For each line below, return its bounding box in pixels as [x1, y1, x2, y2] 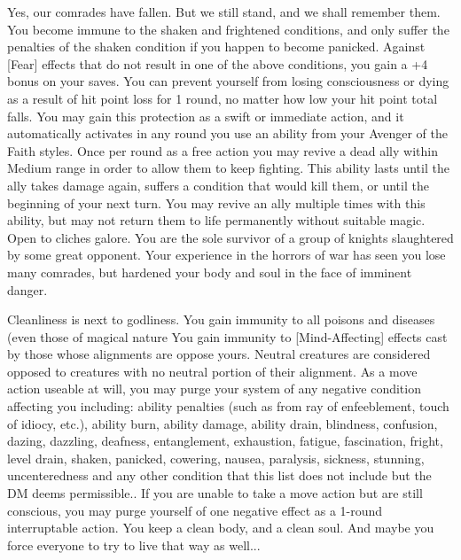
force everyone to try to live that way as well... [7, 535, 261, 554]
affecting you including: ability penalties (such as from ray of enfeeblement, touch [7, 397, 449, 416]
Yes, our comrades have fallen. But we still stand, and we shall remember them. [7, 3, 441, 20]
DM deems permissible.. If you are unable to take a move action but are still [7, 484, 423, 502]
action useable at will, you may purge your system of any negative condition [7, 379, 421, 398]
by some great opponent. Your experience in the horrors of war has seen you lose [7, 245, 446, 264]
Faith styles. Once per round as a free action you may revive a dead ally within [7, 141, 438, 159]
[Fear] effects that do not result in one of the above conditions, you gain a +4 [7, 54, 428, 73]
